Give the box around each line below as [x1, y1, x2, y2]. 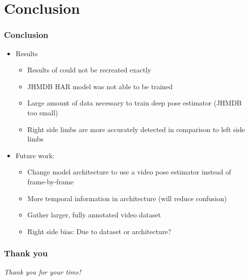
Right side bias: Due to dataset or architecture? [27, 226, 172, 236]
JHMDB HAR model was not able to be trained [27, 81, 173, 91]
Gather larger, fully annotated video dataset [27, 210, 161, 220]
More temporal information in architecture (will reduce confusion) [27, 193, 227, 203]
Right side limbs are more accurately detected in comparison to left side [27, 124, 245, 134]
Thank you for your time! [4, 266, 81, 277]
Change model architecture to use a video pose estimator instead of [27, 167, 231, 177]
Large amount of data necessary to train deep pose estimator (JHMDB [27, 98, 242, 108]
